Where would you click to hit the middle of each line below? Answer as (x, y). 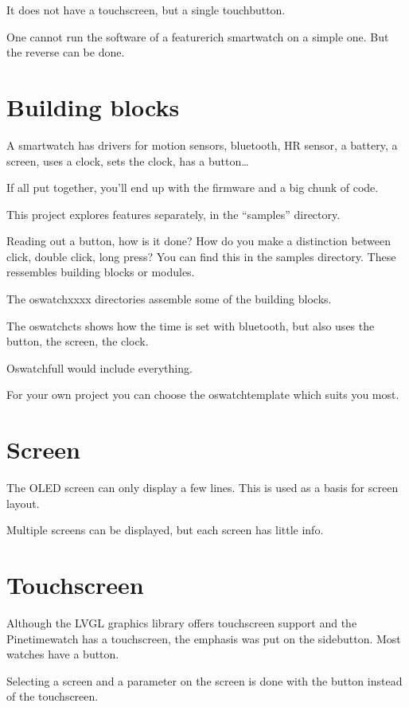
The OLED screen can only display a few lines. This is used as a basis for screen (203, 488)
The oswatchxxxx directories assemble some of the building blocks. (169, 299)
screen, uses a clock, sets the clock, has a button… (128, 160)
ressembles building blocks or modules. (101, 272)
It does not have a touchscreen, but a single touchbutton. (146, 10)
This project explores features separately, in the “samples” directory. (173, 214)
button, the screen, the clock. (78, 341)
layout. (23, 503)
